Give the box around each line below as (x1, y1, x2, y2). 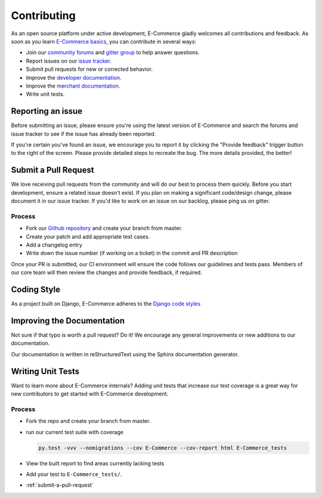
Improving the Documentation (11, 316, 125, 326)
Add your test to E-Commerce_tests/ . (26, 471, 122, 478)
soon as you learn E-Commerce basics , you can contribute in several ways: (11, 38, 197, 45)
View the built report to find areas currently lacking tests (26, 459, 165, 467)
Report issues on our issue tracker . (26, 57, 112, 64)
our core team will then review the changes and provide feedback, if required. (11, 269, 202, 276)
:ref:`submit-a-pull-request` (26, 481, 94, 488)
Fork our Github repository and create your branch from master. (26, 225, 183, 232)
